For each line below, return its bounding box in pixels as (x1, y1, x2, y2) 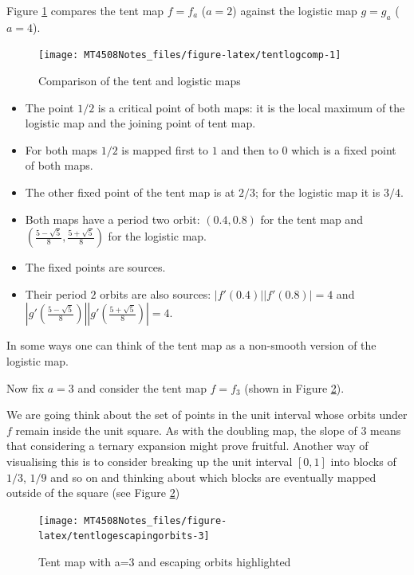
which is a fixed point (291, 141, 396, 158)
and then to (221, 141, 278, 158)
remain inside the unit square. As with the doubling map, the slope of (15, 421, 357, 438)
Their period (25, 285, 87, 302)
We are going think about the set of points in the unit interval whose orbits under (6, 406, 408, 423)
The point (25, 99, 74, 115)
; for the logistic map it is (255, 184, 380, 201)
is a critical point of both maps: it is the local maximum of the (97, 99, 405, 115)
